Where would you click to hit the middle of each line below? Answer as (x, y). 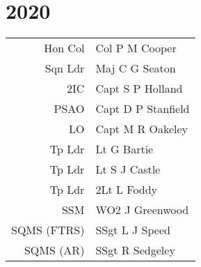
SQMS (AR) (54, 250)
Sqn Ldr (65, 68)
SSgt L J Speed (133, 230)
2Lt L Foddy (127, 190)
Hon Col (64, 48)
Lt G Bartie (124, 149)
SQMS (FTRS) (48, 230)
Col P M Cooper (136, 48)
